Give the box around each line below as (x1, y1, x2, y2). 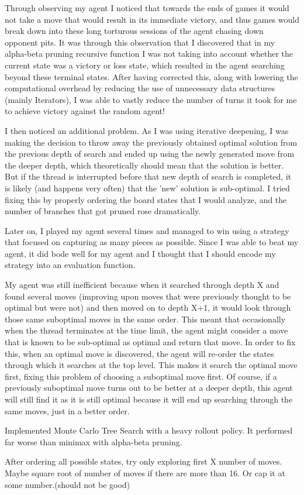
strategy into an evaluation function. (5, 259, 136, 271)
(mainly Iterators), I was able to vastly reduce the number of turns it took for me (5, 93, 297, 105)
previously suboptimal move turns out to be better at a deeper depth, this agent (5, 381, 293, 394)
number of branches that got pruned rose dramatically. (5, 205, 201, 217)
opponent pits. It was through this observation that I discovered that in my (5, 36, 275, 48)
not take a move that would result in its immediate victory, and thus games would (5, 13, 299, 25)
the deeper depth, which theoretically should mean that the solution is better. (5, 159, 284, 171)
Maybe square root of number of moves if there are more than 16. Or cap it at (5, 466, 285, 479)
